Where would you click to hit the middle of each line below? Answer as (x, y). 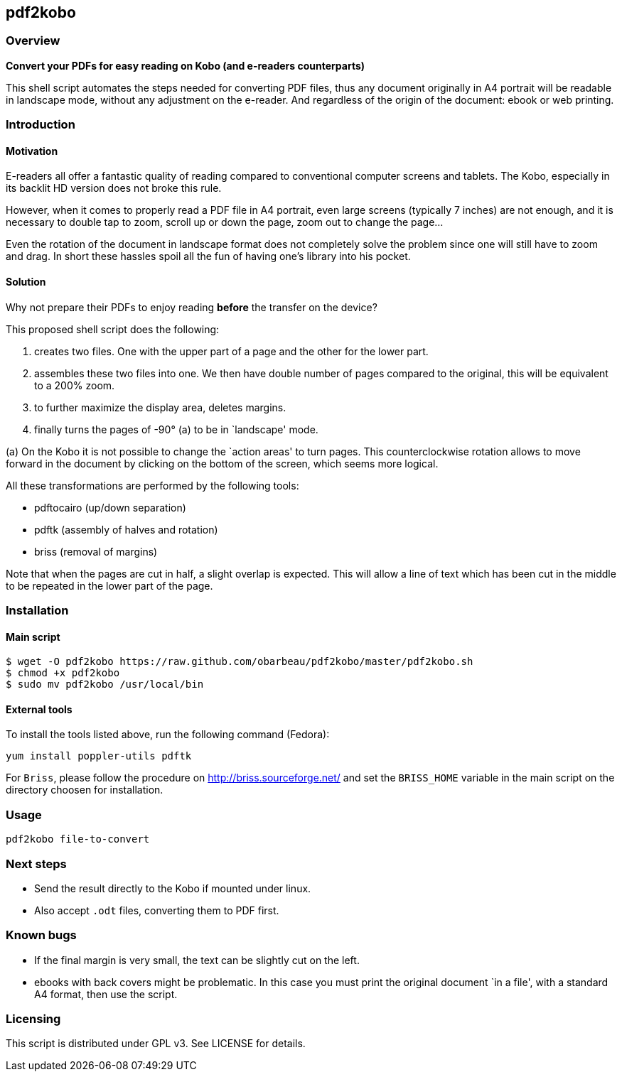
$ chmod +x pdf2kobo (63, 673)
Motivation (32, 151)
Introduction (41, 125)
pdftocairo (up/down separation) (110, 507)
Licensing (33, 1019)
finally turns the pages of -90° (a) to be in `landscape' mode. (176, 429)
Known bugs (41, 935)
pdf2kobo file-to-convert (78, 839)
